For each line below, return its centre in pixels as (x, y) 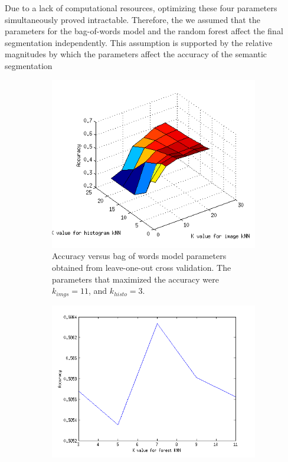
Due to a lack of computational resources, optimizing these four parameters (141, 8)
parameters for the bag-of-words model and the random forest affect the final (144, 31)
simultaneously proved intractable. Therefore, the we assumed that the (132, 19)
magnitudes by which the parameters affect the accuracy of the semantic (136, 54)
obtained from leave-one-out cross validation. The (142, 267)
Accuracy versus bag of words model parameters (139, 256)
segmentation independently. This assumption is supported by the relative (139, 42)
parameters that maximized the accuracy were (135, 279)
